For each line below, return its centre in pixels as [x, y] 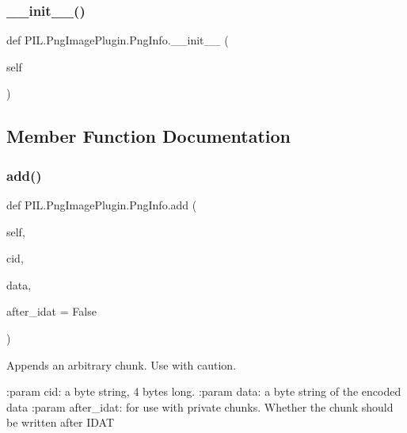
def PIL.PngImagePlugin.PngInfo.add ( [102, 205]
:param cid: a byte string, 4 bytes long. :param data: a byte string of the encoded [204, 391]
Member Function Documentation [149, 136]
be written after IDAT [60, 422]
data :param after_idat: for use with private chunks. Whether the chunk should [200, 406]
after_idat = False [51, 311]
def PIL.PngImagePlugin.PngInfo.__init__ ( [118, 40]
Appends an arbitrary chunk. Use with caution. [122, 364]
